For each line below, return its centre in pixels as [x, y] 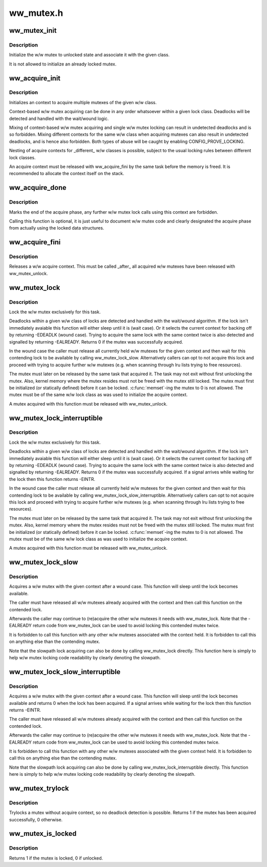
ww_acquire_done [38, 188]
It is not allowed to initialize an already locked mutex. [63, 64]
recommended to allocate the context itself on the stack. [67, 173]
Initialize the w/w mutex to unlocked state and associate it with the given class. [89, 55]
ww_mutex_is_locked [43, 834]
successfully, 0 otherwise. [36, 819]
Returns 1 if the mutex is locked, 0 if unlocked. [56, 858]
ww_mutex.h [36, 13]
